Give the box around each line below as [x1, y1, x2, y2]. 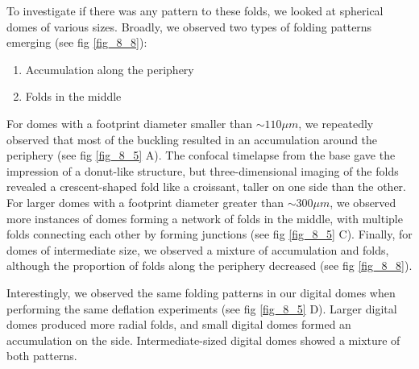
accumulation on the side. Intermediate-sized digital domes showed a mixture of [6, 331, 400, 348]
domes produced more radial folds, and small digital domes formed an [6, 316, 351, 333]
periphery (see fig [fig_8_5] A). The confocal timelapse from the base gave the [6, 147, 396, 164]
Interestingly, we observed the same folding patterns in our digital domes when [6, 284, 396, 301]
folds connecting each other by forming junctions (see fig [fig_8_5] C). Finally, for [6, 226, 413, 243]
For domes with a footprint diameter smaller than [6, 114, 253, 131]
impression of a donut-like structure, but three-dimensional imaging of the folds [6, 162, 399, 179]
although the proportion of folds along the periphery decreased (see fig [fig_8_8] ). [6, 257, 413, 274]
